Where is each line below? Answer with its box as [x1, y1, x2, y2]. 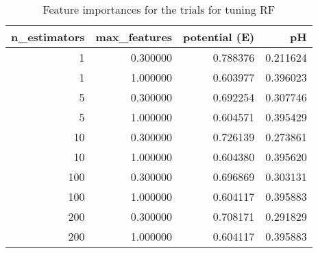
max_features [95, 29, 173, 45]
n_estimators [11, 29, 85, 45]
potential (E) [183, 29, 255, 45]
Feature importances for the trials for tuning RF [42, 1, 276, 17]
